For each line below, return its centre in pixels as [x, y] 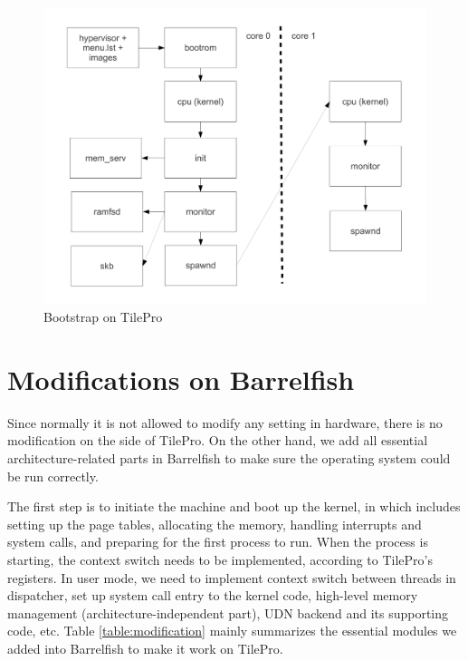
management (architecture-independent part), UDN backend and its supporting [228, 612]
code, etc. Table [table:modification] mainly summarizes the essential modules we [232, 631]
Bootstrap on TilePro [103, 317]
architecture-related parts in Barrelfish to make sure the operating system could [229, 458]
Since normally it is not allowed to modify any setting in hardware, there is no [225, 422]
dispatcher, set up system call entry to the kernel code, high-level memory [213, 595]
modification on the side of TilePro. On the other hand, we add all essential [218, 440]
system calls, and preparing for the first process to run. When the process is [218, 542]
